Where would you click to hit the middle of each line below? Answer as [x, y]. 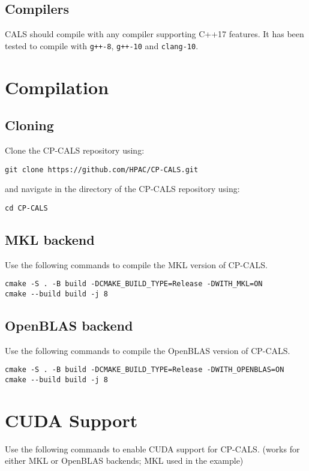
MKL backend [50, 239]
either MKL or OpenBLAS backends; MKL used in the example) [124, 460]
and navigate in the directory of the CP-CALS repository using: [122, 189]
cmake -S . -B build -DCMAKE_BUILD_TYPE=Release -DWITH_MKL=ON [134, 284]
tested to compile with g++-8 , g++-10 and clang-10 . [102, 45]
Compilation [57, 87]
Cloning [29, 125]
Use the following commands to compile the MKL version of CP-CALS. [136, 264]
